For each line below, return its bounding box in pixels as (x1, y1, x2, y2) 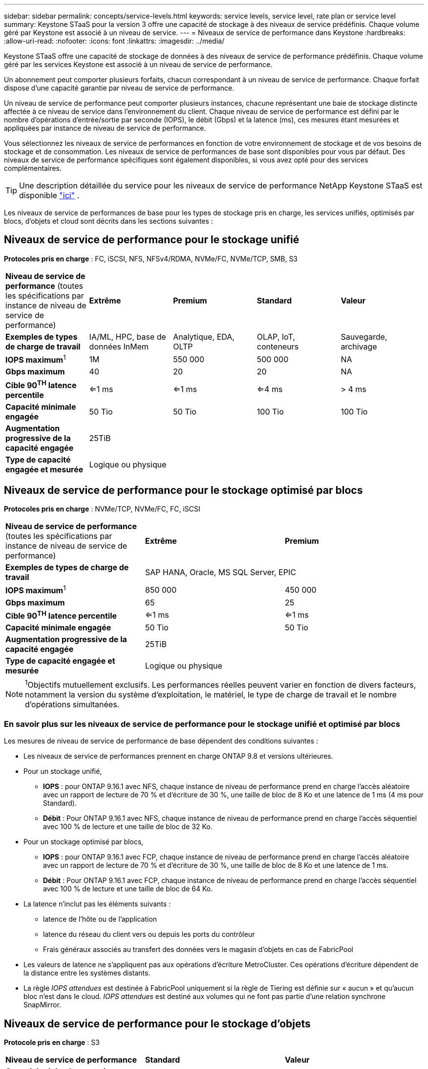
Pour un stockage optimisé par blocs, (23, 837, 144, 846)
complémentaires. (4, 164, 62, 172)
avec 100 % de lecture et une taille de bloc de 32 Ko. (43, 822, 213, 831)
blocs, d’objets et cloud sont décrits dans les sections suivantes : (4, 217, 213, 225)
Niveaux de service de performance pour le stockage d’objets (4, 1017, 311, 1030)
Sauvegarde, (341, 331, 387, 342)
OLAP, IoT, (257, 331, 295, 342)
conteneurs (257, 341, 299, 351)
